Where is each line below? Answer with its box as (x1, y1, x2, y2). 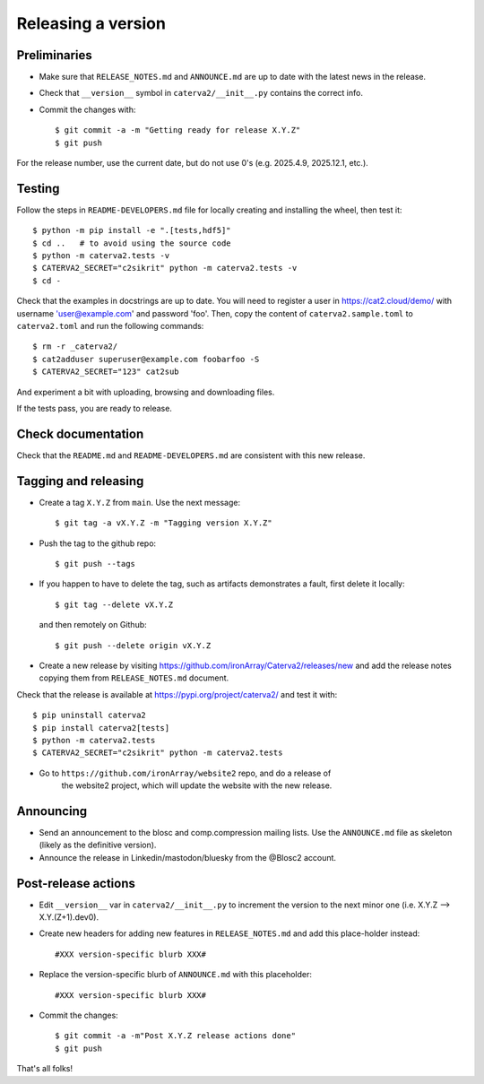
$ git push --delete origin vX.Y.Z (55, 640, 212, 650)
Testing (16, 180, 60, 196)
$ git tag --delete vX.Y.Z (55, 599, 174, 610)
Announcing (16, 803, 88, 819)
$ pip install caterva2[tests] (32, 723, 170, 733)
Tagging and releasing (16, 473, 144, 489)
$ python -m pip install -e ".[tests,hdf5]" (32, 225, 232, 236)
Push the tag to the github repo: (39, 538, 157, 549)
